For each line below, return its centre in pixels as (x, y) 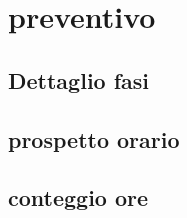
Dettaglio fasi (79, 79)
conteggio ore (78, 197)
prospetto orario (94, 138)
